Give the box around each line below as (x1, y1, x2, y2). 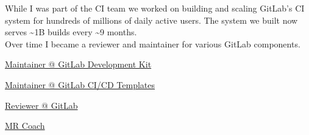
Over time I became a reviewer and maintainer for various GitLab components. (5, 37, 300, 50)
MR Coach (5, 119, 45, 132)
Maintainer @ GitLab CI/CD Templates (5, 78, 155, 91)
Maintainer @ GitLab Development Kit (5, 58, 152, 71)
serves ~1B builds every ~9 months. (5, 26, 137, 38)
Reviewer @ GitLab (5, 99, 78, 111)
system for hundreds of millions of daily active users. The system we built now (5, 13, 298, 26)
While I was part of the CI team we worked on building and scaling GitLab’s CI (5, 2, 305, 14)
